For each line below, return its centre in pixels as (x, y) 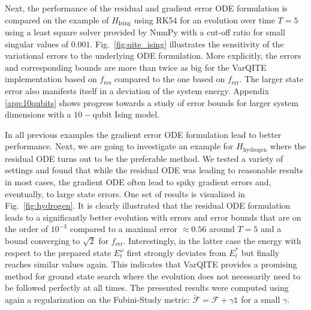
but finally (260, 252)
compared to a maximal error (124, 229)
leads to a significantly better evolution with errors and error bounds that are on (153, 217)
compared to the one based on (170, 79)
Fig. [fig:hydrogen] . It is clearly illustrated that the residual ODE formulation (148, 205)
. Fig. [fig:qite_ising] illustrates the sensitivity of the (187, 43)
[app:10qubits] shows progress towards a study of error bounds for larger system (152, 102)
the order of (27, 229)
